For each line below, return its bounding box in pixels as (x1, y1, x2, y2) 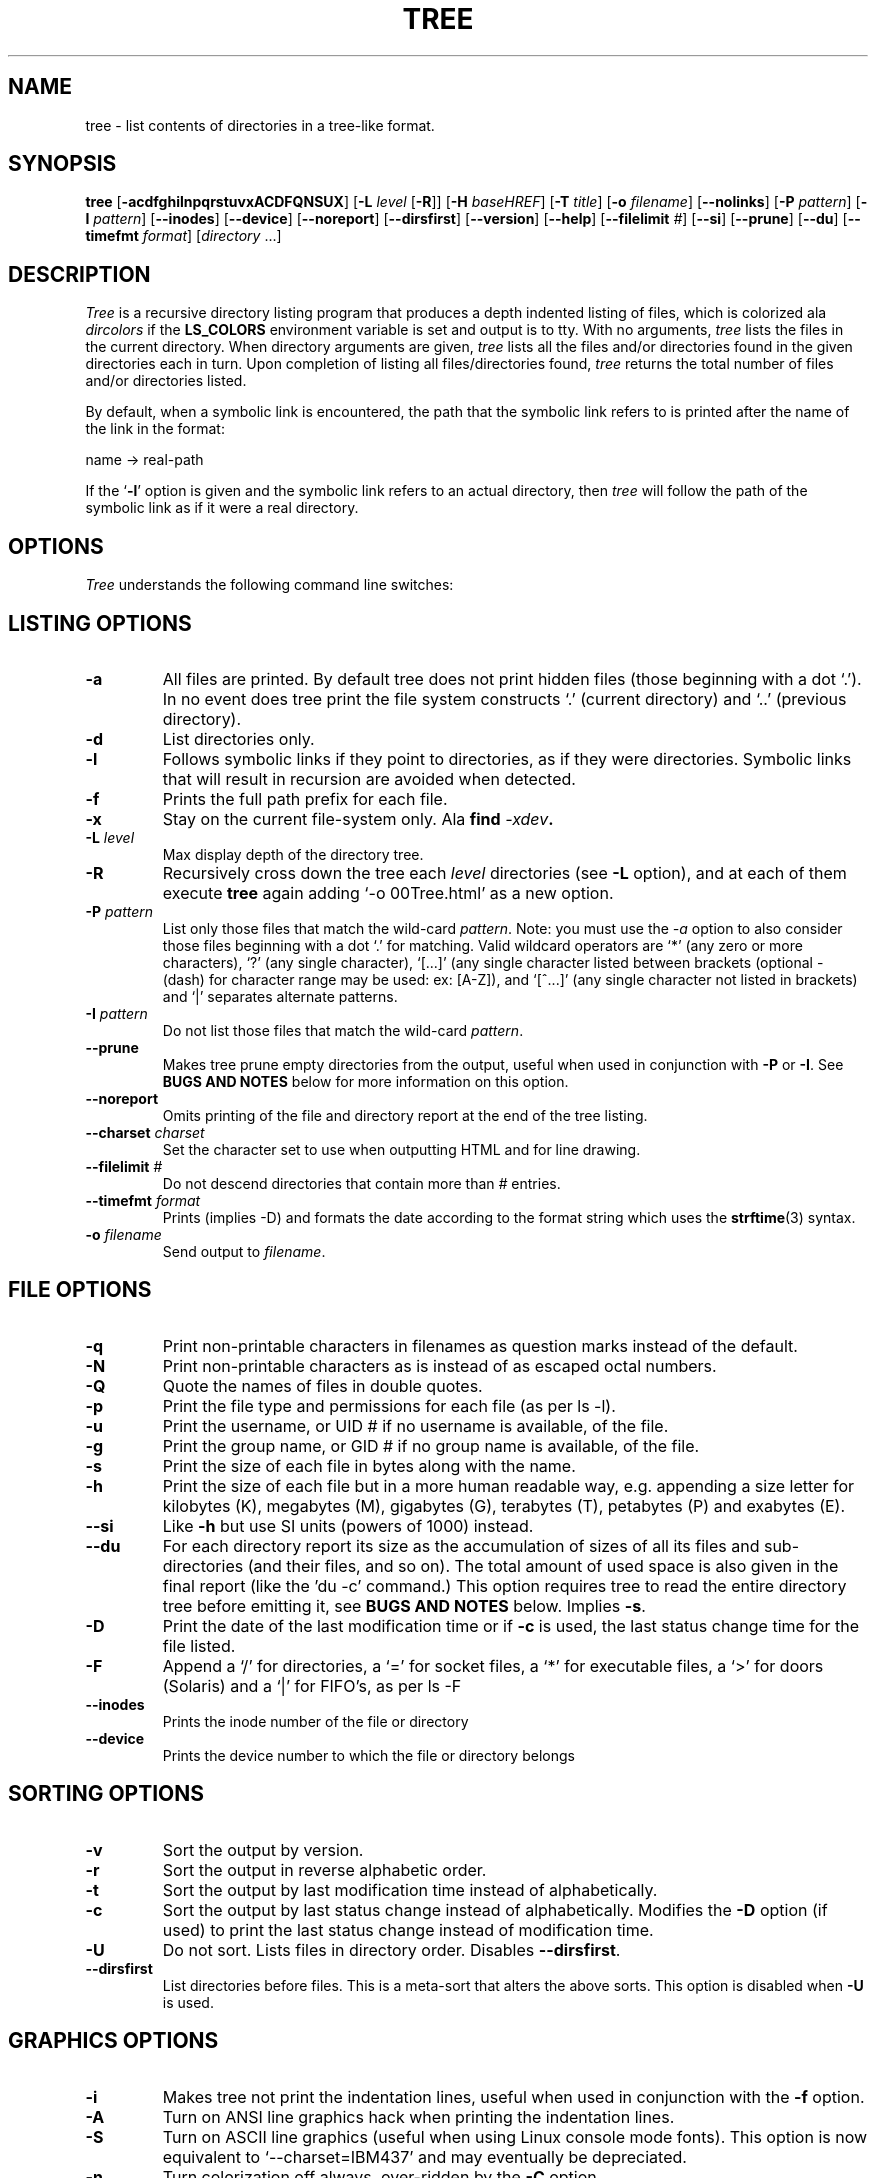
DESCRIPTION (8, 261, 151, 287)
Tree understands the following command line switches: (85, 576, 454, 594)
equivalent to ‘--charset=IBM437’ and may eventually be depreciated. (162, 2146, 687, 2167)
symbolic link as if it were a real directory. (85, 499, 359, 517)
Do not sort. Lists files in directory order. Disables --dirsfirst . (162, 1939, 621, 1960)
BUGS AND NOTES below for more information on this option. (162, 1072, 569, 1090)
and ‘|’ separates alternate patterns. (162, 987, 398, 1005)
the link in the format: (85, 420, 225, 438)
